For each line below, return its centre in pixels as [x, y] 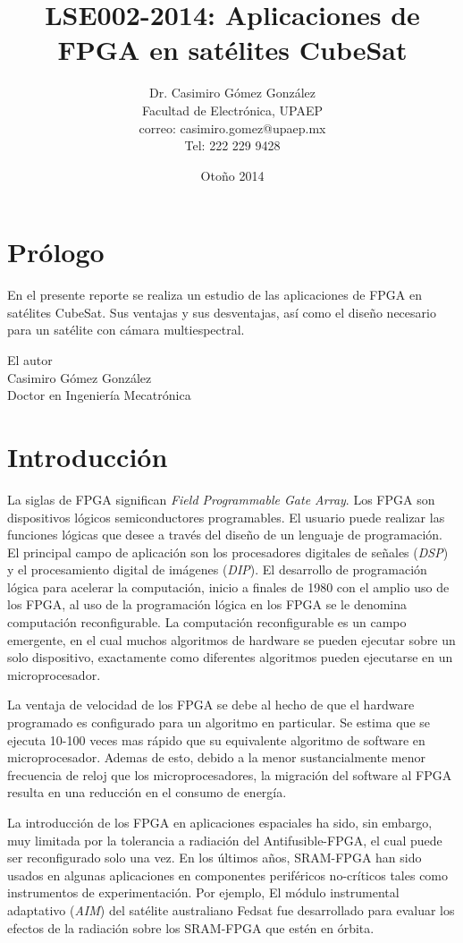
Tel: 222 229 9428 [232, 145]
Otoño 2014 [232, 175]
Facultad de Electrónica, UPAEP [232, 110]
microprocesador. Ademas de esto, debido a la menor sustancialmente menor [216, 757]
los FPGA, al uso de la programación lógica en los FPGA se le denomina [207, 604]
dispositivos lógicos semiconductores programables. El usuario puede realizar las [226, 517]
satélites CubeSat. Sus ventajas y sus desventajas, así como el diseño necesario [222, 312]
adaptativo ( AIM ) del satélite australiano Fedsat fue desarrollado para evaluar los [231, 909]
